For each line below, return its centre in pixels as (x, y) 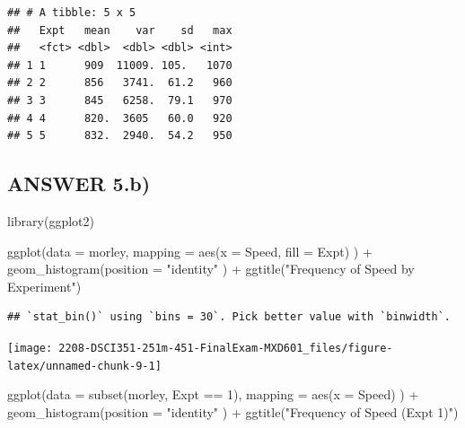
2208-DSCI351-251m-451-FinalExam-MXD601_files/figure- (226, 348)
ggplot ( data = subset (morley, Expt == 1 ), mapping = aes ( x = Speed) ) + (213, 394)
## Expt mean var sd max (120, 30)
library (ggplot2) (51, 220)
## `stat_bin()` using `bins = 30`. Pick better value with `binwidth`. (229, 317)
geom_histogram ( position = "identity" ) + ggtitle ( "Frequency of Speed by (211, 269)
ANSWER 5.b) (79, 183)
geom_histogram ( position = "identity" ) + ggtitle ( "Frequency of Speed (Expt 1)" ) (233, 411)
